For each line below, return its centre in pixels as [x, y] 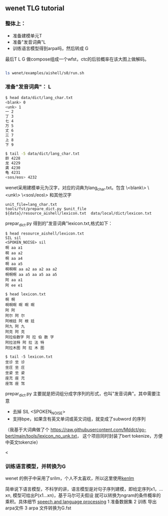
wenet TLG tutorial [35, 8]
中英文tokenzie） [23, 442]
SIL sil [13, 238]
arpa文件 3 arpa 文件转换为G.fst [38, 508]
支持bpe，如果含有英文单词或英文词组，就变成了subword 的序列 [79, 418]
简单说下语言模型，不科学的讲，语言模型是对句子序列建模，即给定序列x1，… [84, 489]
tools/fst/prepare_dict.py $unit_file [46, 209]
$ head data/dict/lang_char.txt [39, 98]
